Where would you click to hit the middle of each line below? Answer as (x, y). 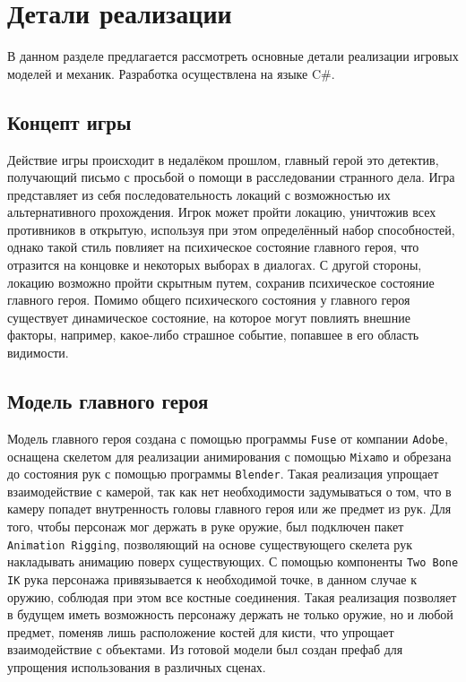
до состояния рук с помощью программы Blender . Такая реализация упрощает (223, 474)
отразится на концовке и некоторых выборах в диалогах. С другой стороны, (215, 265)
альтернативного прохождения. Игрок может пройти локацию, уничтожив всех (222, 212)
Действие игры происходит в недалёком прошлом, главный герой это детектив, (223, 159)
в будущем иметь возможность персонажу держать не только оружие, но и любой (230, 614)
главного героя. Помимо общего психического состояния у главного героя (209, 300)
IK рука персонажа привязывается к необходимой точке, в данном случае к (212, 578)
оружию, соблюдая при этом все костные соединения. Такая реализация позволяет (232, 596)
